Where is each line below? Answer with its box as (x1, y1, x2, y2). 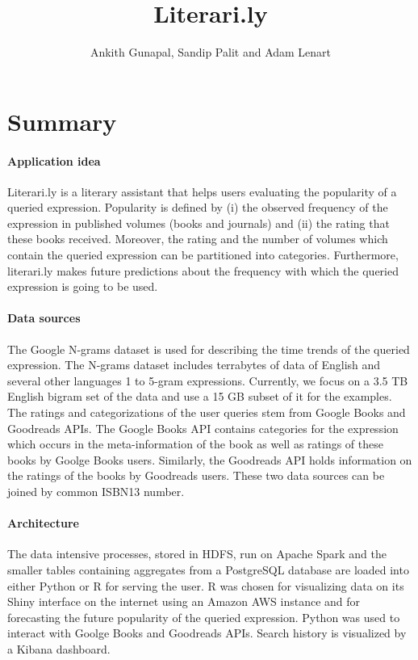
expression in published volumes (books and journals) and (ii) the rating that (7, 214, 390, 231)
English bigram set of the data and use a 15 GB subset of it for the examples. (7, 388, 392, 405)
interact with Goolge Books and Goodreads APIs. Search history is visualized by (7, 624, 407, 641)
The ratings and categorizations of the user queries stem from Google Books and (7, 404, 406, 421)
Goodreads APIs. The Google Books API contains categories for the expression (7, 419, 399, 436)
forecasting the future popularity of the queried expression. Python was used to (7, 608, 400, 625)
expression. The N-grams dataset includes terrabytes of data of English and (7, 356, 381, 373)
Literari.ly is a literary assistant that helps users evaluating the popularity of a (7, 183, 397, 200)
